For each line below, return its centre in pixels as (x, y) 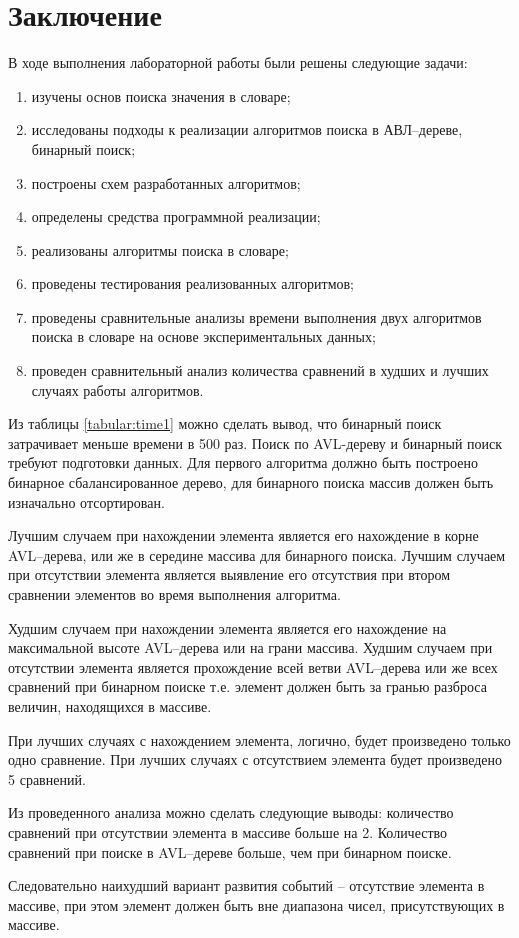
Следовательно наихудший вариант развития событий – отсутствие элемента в (246, 885)
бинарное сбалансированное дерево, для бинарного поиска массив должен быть (251, 482)
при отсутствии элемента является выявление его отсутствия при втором (229, 574)
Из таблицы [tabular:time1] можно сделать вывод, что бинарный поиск (225, 423)
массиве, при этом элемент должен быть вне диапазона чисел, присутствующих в (256, 904)
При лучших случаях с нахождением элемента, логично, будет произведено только (259, 739)
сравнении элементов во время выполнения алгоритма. (174, 594)
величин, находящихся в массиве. (110, 705)
